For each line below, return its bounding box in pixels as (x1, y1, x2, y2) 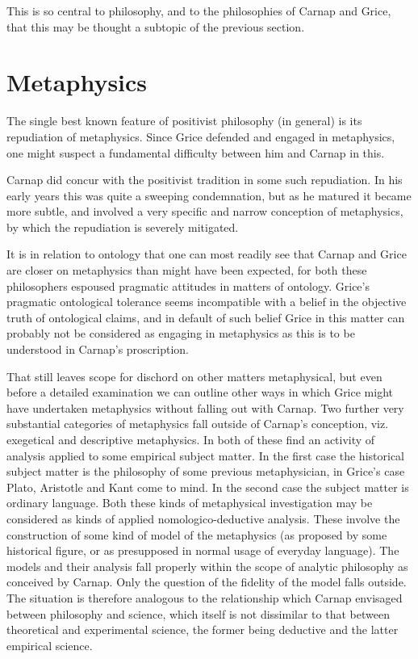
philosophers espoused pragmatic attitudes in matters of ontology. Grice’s (6, 277, 370, 294)
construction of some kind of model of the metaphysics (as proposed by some (6, 526, 387, 543)
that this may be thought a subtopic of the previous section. (6, 18, 305, 35)
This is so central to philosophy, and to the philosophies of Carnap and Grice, (6, 2, 391, 19)
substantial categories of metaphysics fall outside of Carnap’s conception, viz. (6, 415, 389, 432)
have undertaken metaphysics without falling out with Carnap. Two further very (6, 399, 404, 416)
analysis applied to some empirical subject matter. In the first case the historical (6, 447, 404, 464)
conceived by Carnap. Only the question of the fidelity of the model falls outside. (6, 573, 407, 590)
